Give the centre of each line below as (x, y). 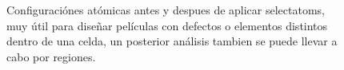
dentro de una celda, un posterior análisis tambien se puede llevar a (172, 41)
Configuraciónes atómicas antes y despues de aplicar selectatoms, (166, 10)
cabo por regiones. (51, 56)
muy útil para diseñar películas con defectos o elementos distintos (167, 25)
